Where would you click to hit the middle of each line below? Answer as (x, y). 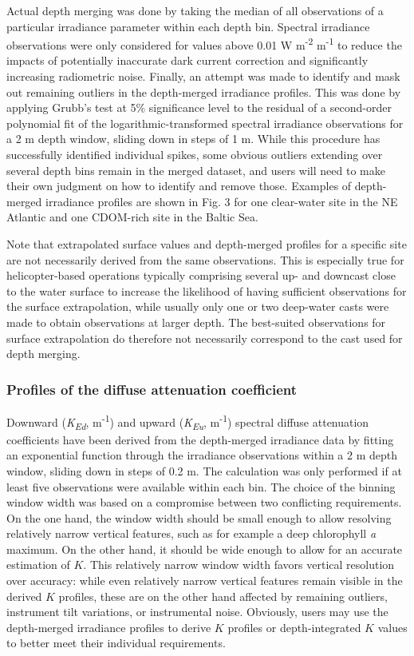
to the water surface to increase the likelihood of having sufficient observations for (207, 290)
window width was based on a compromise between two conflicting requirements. (204, 502)
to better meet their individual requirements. (116, 643)
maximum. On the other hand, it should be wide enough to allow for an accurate (205, 549)
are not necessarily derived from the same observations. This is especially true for (205, 259)
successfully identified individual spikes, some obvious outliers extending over (195, 154)
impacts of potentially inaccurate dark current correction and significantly (187, 60)
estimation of (38, 565)
